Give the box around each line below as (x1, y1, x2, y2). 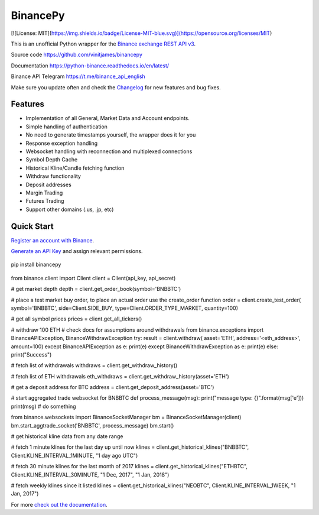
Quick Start (11, 221, 54, 231)
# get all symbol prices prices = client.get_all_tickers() (11, 315, 142, 322)
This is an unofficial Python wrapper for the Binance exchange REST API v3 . (11, 40, 196, 47)
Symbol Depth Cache (25, 156, 78, 163)
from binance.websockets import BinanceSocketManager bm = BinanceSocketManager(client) (11, 414, 242, 421)
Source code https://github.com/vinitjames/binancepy (11, 51, 143, 59)
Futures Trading (25, 197, 64, 205)
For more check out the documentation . (11, 501, 108, 508)
